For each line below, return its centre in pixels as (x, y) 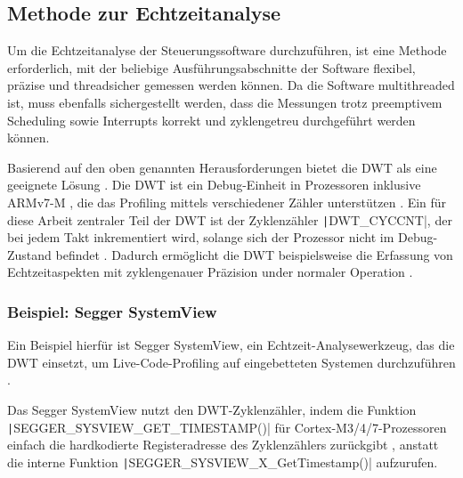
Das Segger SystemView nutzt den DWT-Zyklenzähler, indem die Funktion (212, 409)
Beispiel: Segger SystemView (112, 311)
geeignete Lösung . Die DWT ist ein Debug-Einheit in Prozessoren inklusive (214, 185)
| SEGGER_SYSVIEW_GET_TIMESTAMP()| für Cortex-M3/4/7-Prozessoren (227, 427)
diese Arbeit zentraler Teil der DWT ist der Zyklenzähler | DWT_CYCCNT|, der (230, 219)
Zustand (29, 254)
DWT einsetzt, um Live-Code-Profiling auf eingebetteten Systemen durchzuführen (231, 362)
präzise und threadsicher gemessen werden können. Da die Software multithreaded (231, 85)
